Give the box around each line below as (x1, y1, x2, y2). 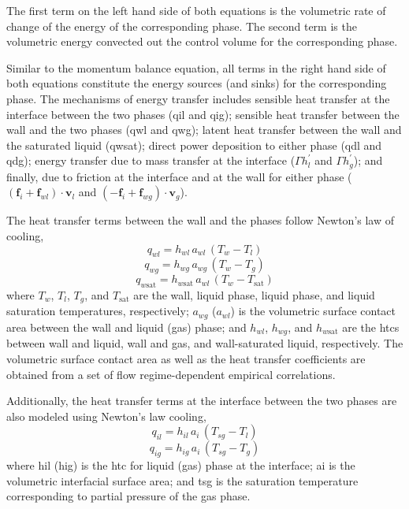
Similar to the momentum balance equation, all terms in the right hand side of (6, 59, 386, 76)
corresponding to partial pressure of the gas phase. (6, 488, 251, 504)
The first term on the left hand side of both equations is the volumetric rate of (6, 2, 386, 18)
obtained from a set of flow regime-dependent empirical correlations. (6, 366, 336, 382)
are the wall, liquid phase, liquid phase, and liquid (133, 286, 375, 303)
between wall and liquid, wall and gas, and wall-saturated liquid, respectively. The (6, 335, 403, 351)
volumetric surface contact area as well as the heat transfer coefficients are (6, 350, 366, 366)
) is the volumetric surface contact (230, 303, 396, 319)
